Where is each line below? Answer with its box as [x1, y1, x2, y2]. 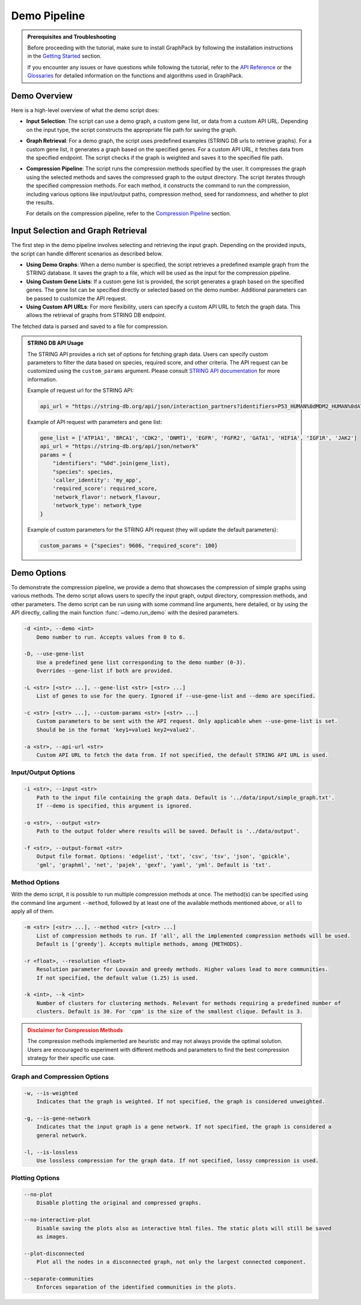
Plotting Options [11, 1174, 60, 1182]
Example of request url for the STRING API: [27, 387, 134, 394]
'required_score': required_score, [52, 485, 158, 492]
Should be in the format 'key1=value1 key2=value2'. [36, 726, 196, 733]
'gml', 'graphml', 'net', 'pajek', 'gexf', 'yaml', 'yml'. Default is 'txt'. [36, 862, 272, 868]
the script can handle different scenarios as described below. [11, 250, 163, 257]
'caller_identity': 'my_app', [52, 477, 142, 483]
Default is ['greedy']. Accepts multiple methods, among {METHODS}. [36, 940, 243, 947]
